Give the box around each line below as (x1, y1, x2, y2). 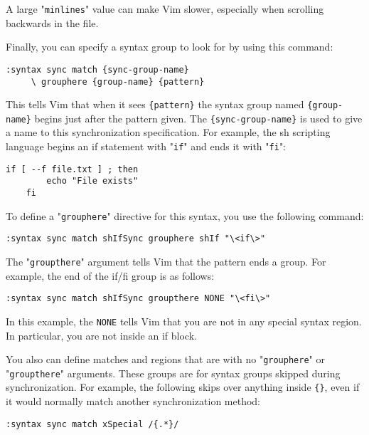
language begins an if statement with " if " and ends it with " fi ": (6, 139, 287, 154)
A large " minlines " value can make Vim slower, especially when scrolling (6, 1, 324, 16)
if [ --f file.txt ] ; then (6, 164, 139, 174)
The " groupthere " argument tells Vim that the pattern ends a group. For (6, 254, 326, 268)
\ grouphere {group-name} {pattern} (31, 76, 205, 87)
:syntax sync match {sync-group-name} (6, 64, 189, 75)
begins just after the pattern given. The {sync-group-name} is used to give (34, 110, 363, 125)
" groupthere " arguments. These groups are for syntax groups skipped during (6, 365, 341, 380)
